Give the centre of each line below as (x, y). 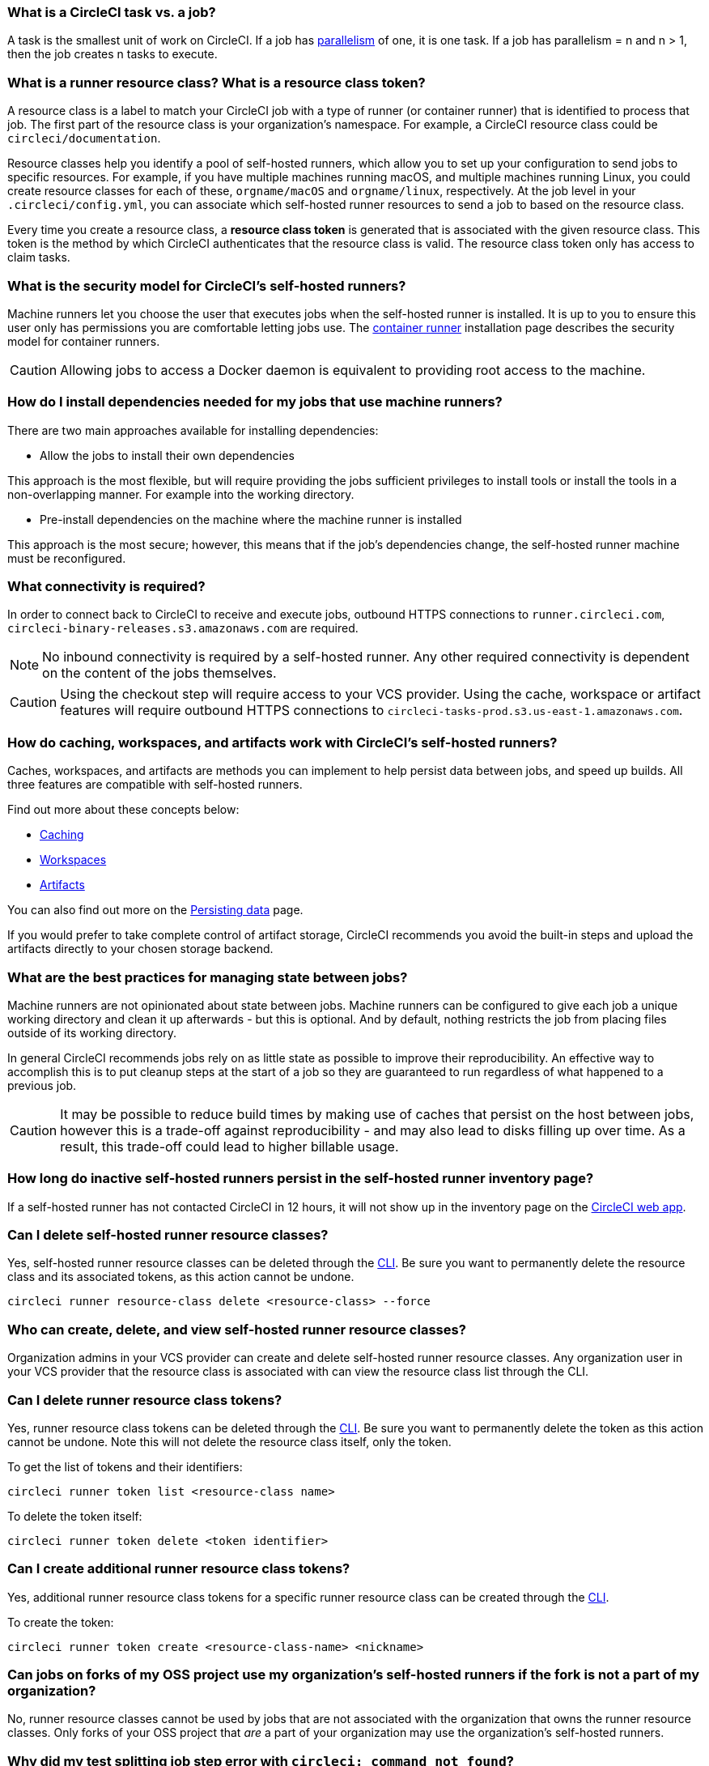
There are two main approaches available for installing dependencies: (193, 430)
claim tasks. (39, 257)
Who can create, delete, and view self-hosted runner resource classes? (237, 1329)
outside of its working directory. (92, 1032)
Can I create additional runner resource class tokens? (179, 1569)
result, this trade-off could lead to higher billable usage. (229, 1146)
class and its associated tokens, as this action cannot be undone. (181, 1277)
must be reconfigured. (67, 558)
